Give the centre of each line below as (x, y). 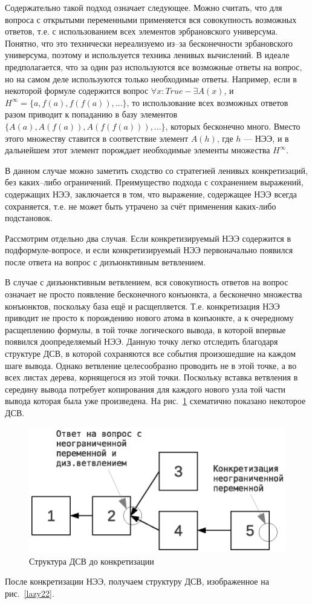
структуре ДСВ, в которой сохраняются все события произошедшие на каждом (150, 353)
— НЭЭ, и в (266, 138)
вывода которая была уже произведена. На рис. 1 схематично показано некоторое (155, 401)
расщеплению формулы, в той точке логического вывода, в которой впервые (145, 329)
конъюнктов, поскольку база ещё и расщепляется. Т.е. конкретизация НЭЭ (142, 306)
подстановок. (29, 218)
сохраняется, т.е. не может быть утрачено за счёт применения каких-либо (141, 206)
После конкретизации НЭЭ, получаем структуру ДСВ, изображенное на (137, 581)
